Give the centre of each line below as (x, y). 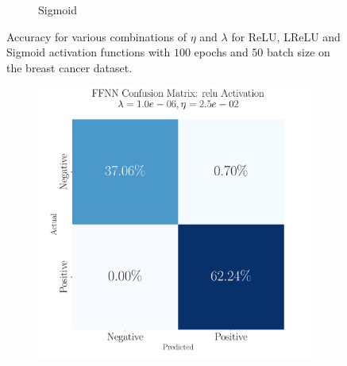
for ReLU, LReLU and (286, 36)
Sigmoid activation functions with (89, 52)
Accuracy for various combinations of (96, 36)
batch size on (299, 52)
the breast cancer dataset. (69, 67)
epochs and (221, 52)
